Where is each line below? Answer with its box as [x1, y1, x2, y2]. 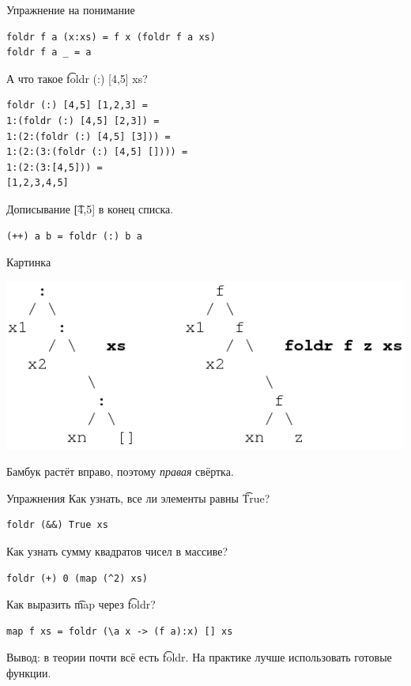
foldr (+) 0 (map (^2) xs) [6, 572, 148, 584]
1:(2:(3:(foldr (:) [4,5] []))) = [6, 146, 188, 158]
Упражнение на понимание [6, 2, 135, 17]
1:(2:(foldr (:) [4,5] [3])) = [6, 130, 171, 142]
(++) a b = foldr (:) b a [6, 230, 142, 242]
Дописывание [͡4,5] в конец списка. [6, 200, 174, 217]
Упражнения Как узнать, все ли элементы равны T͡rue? [6, 489, 270, 506]
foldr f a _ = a [6, 47, 92, 58]
